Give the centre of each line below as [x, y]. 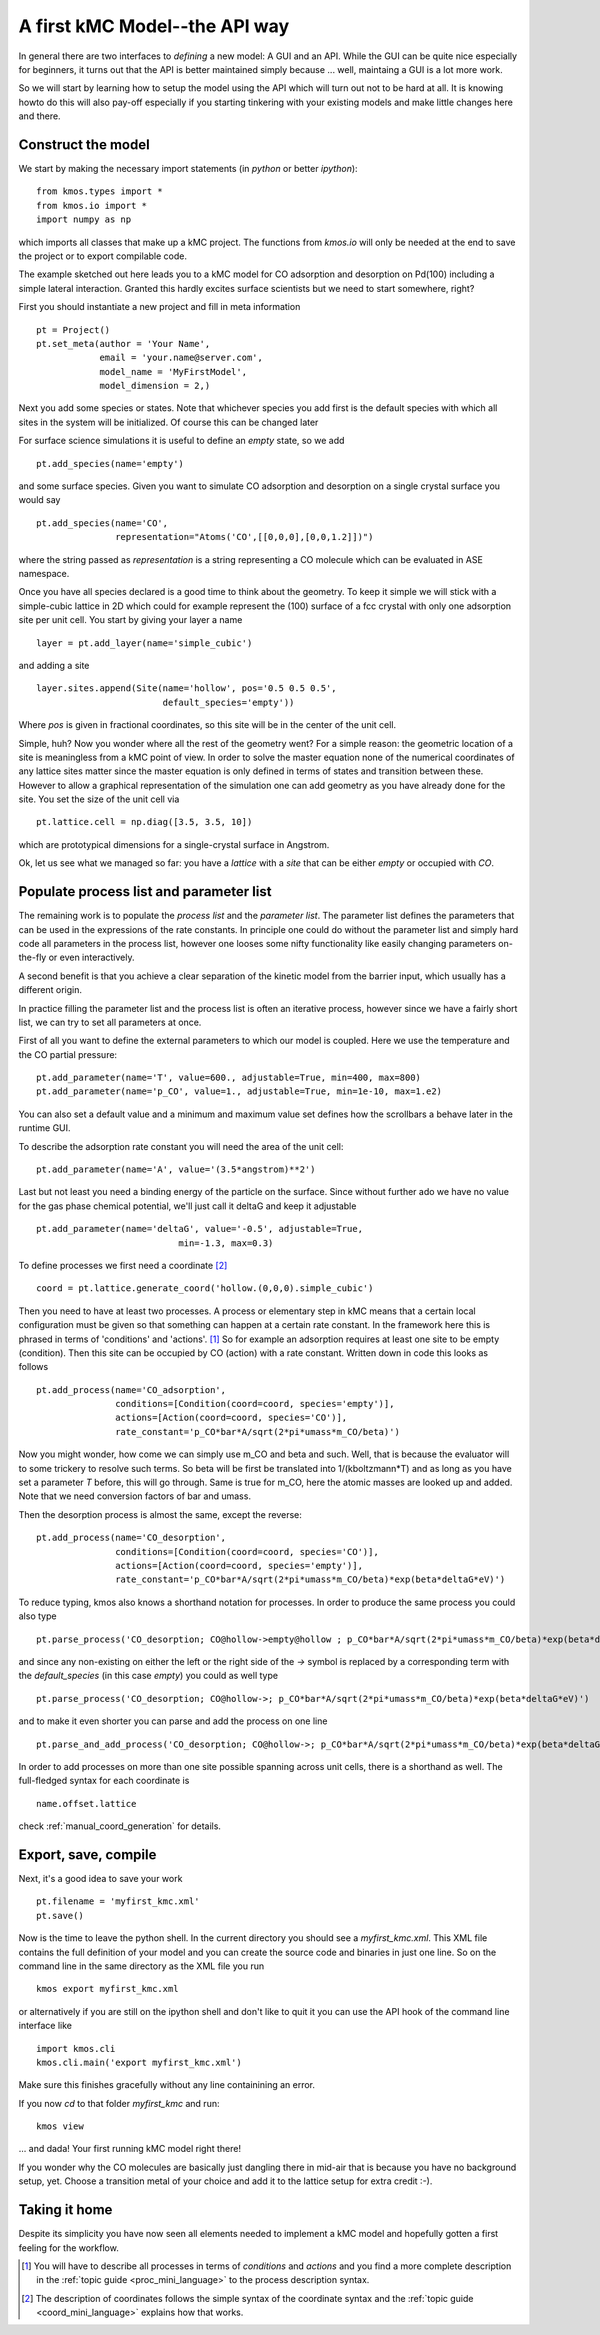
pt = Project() [73, 329]
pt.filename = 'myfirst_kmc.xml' [118, 1901]
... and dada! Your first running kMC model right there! [130, 2149]
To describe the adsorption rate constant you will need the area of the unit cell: [181, 1146]
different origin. [50, 990]
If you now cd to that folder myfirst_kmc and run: [119, 2103]
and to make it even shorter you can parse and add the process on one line [173, 1721]
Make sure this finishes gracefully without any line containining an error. [166, 2085]
